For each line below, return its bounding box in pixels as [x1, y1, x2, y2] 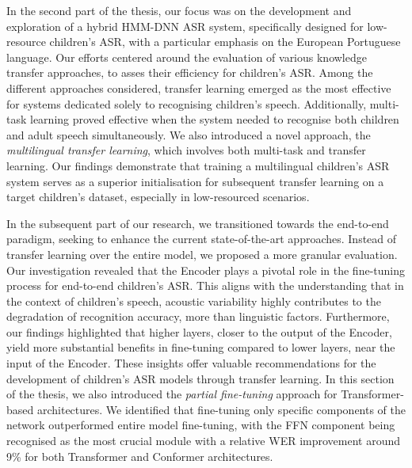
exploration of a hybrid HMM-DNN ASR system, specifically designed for [6, 17, 364, 34]
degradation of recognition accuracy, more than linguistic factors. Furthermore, [6, 308, 390, 325]
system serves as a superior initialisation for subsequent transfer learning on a [6, 173, 384, 189]
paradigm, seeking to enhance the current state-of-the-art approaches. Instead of [6, 230, 397, 247]
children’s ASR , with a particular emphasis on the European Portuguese [49, 33, 401, 50]
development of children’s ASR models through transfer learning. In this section [6, 370, 395, 386]
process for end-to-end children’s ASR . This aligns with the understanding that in [6, 277, 404, 294]
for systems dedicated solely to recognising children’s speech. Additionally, [6, 95, 367, 112]
